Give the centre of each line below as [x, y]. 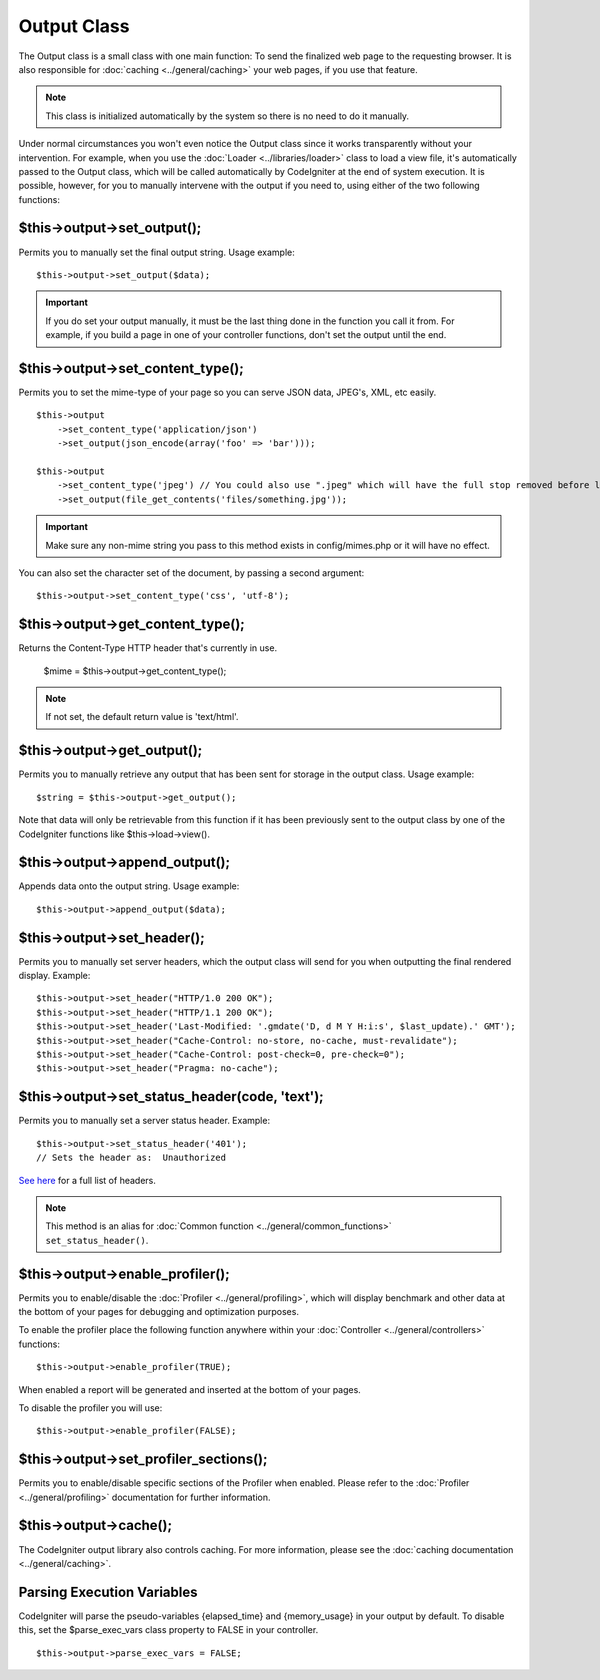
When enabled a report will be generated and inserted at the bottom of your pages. [190, 1389]
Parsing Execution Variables [108, 1591]
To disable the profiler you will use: [90, 1407]
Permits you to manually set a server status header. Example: [144, 1121]
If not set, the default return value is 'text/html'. [142, 717]
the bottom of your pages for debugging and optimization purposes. [159, 1311]
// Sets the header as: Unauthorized [131, 1158]
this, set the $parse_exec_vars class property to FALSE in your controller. [168, 1630]
